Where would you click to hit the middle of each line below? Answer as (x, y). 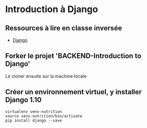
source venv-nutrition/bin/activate (44, 116)
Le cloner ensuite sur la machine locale (46, 76)
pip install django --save (34, 120)
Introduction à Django (52, 9)
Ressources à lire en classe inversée (64, 28)
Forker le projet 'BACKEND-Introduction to (73, 56)
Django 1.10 (23, 100)
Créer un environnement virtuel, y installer (73, 92)
